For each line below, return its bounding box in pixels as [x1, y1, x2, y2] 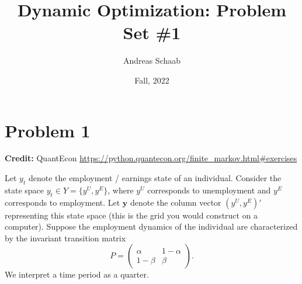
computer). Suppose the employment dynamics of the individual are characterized [5, 220, 298, 233]
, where [107, 183, 134, 196]
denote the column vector [130, 196, 221, 208]
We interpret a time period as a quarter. [5, 268, 149, 280]
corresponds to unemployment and [147, 183, 271, 196]
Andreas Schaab [123, 54, 181, 67]
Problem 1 [5, 118, 91, 142]
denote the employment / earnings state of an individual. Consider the [28, 172, 282, 184]
